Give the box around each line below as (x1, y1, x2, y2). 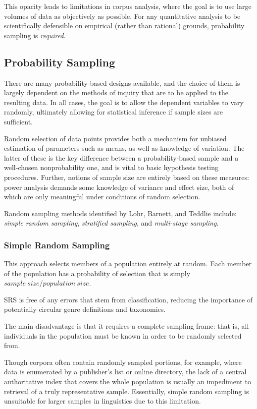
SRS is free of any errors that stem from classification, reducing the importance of (4, 294, 253, 304)
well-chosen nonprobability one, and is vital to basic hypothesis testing (4, 162, 218, 173)
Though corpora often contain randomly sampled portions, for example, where (4, 356, 242, 367)
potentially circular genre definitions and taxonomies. (4, 304, 166, 314)
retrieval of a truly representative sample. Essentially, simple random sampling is (4, 386, 249, 396)
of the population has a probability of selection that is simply (4, 268, 191, 278)
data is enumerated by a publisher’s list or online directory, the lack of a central (4, 366, 247, 377)
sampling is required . (4, 30, 66, 40)
